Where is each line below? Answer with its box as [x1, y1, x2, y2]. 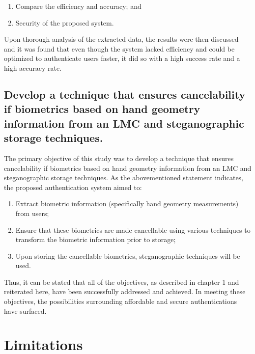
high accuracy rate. [4, 62, 62, 73]
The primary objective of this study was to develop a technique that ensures [4, 153, 234, 163]
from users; [15, 208, 49, 218]
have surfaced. [4, 305, 47, 316]
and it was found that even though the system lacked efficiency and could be [4, 43, 235, 54]
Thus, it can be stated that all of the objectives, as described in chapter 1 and [4, 276, 239, 287]
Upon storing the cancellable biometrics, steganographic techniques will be [15, 250, 240, 261]
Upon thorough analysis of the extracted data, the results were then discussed [4, 34, 239, 44]
